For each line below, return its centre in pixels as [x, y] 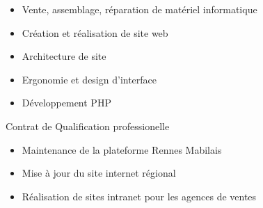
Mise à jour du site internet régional [99, 173]
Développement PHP [66, 103]
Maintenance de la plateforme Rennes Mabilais [122, 149]
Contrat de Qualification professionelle [88, 126]
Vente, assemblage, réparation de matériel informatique [140, 9]
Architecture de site [64, 56]
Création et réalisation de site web [95, 32]
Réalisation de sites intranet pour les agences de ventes [139, 196]
